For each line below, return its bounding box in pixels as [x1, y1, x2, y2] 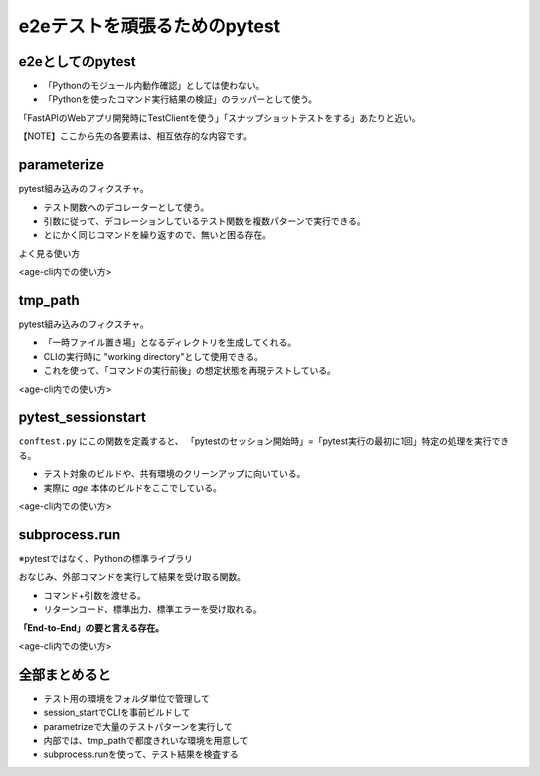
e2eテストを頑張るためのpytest [18, 15, 281, 37]
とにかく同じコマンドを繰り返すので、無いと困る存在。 [43, 229, 272, 241]
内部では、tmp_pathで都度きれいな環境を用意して [43, 734, 249, 746]
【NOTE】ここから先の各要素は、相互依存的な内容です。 [18, 130, 252, 142]
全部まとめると [18, 666, 111, 683]
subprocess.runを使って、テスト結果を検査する [43, 748, 239, 760]
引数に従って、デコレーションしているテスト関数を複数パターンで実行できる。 [43, 215, 366, 227]
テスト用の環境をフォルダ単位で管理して [43, 692, 210, 704]
